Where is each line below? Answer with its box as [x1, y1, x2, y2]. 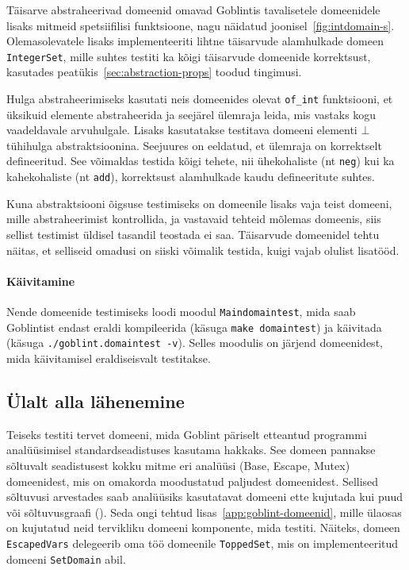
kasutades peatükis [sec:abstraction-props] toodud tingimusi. [6, 64, 302, 80]
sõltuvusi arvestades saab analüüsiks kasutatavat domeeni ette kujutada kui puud [6, 488, 403, 505]
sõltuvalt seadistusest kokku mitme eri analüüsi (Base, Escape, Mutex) [6, 456, 350, 473]
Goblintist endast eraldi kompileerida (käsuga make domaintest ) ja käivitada [6, 318, 382, 335]
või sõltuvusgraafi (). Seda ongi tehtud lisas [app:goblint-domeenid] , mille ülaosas [6, 503, 402, 520]
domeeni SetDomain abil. [6, 550, 126, 567]
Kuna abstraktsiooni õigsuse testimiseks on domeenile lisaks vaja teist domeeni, [6, 194, 392, 211]
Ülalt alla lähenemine [6, 388, 185, 413]
